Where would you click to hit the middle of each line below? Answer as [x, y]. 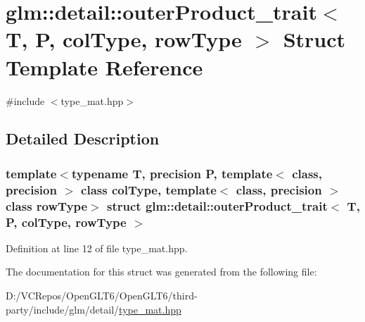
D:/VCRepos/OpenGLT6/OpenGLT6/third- [102, 296]
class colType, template [149, 189]
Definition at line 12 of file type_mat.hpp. [97, 248]
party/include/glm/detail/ [63, 309]
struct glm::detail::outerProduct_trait [217, 205]
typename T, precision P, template [172, 173]
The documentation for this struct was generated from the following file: [161, 272]
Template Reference [104, 67]
